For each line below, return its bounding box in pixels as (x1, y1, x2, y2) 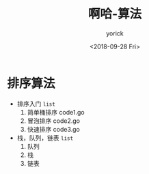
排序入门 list (16, 100, 56, 108)
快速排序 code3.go (27, 125, 81, 133)
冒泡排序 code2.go (27, 117, 81, 125)
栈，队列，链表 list (16, 134, 74, 142)
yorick (105, 29, 124, 38)
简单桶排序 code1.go (27, 108, 85, 116)
